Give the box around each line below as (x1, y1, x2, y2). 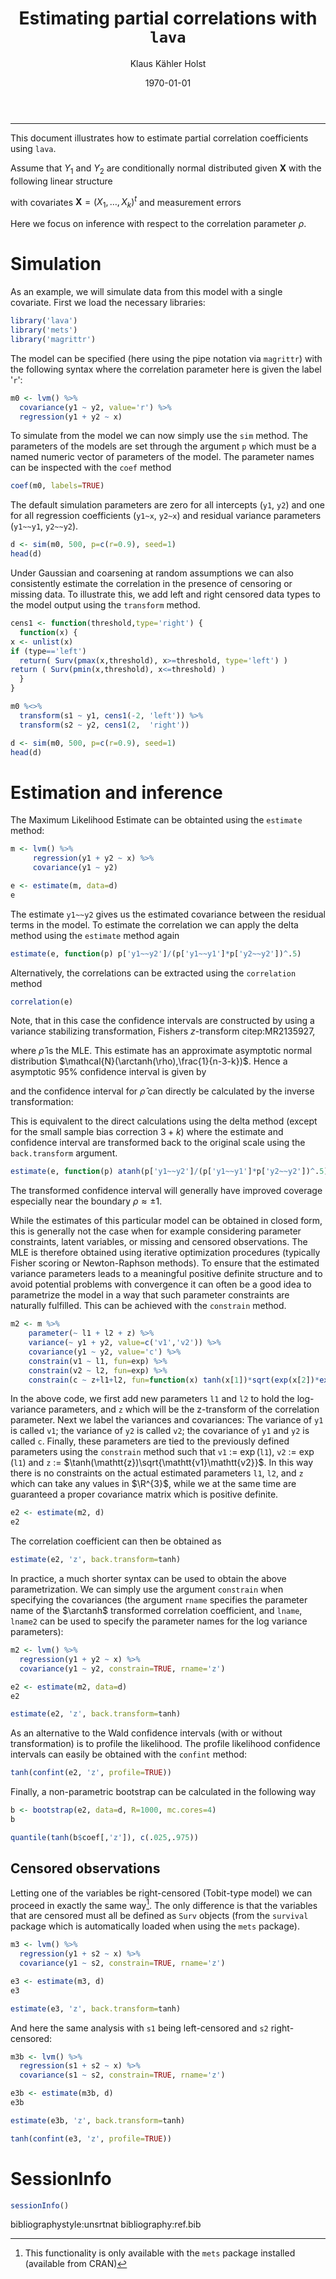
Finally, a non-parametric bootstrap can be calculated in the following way (10, 1786, 317, 1798)
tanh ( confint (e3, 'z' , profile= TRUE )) (10, 2133, 172, 2144)
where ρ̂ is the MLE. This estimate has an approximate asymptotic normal (10, 1045, 313, 1057)
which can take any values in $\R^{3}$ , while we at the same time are (10, 1478, 297, 1490)
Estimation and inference (10, 781, 223, 804)
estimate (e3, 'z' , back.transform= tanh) (10, 2003, 182, 2014)
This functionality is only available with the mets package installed (24, 2247, 296, 2259)
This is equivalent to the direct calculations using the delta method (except (10, 1115, 318, 1127)
